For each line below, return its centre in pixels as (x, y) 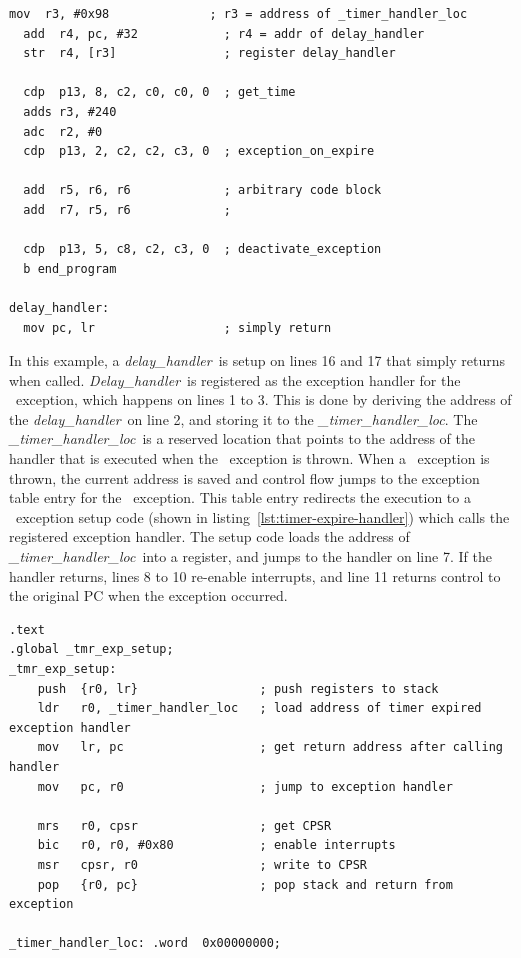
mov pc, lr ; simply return (177, 327)
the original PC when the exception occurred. (148, 595)
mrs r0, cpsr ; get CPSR (184, 825)
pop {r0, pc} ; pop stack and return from (245, 884)
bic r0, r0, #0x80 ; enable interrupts (216, 845)
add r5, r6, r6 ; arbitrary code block (202, 190)
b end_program (70, 268)
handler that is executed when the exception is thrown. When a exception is (249, 458)
